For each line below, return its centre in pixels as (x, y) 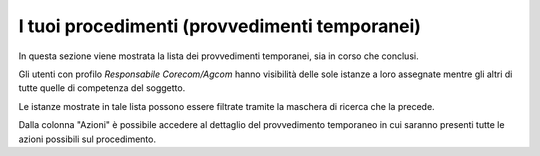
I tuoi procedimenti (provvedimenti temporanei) (220, 26)
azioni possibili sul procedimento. (87, 139)
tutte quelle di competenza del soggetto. (102, 88)
